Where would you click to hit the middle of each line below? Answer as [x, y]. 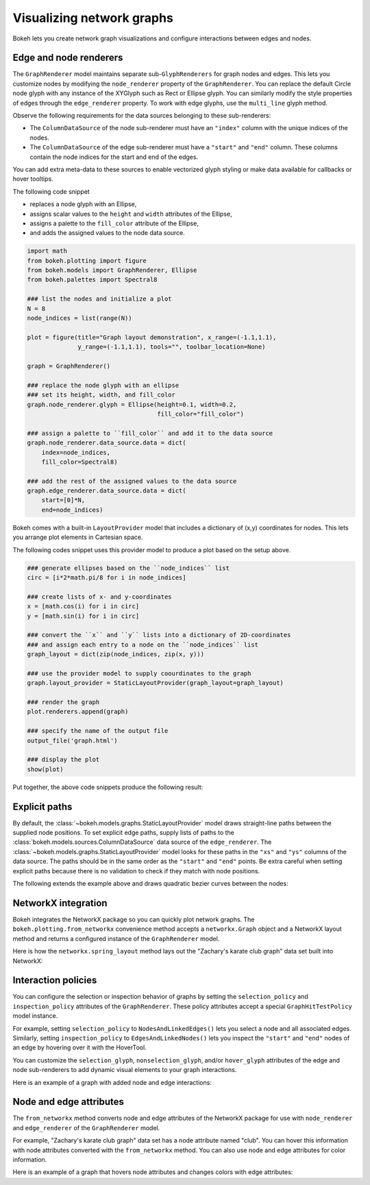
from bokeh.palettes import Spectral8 [92, 280]
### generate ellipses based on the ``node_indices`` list [128, 568]
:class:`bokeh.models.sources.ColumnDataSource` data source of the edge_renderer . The [142, 842]
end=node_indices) [72, 510]
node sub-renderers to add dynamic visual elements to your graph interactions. [125, 1070]
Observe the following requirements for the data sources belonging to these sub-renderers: [142, 116]
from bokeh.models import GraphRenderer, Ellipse [112, 270]
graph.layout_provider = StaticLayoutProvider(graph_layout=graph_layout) [156, 683]
